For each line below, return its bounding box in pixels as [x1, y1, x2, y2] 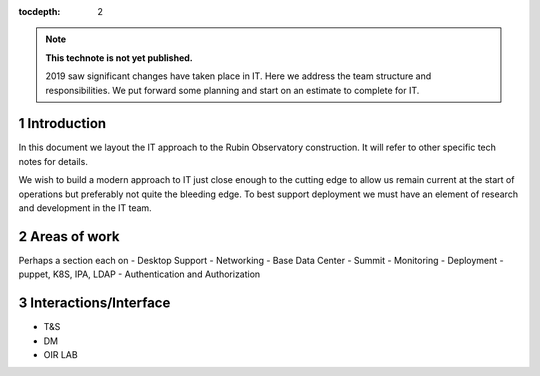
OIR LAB [43, 349, 79, 361]
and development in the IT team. [18, 202, 152, 214]
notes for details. [18, 155, 89, 167]
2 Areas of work [18, 228, 120, 245]
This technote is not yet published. [45, 51, 194, 64]
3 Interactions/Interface [18, 295, 171, 312]
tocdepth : [18, 6, 61, 17]
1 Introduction [18, 115, 107, 132]
